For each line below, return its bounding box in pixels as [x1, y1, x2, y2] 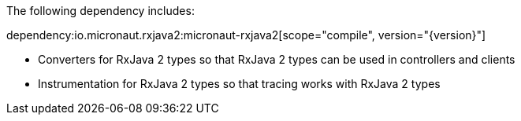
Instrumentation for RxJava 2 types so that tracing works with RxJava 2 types [38, 77, 441, 90]
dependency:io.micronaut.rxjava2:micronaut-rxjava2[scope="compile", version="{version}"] [6, 28, 486, 42]
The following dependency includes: [6, 4, 195, 17]
